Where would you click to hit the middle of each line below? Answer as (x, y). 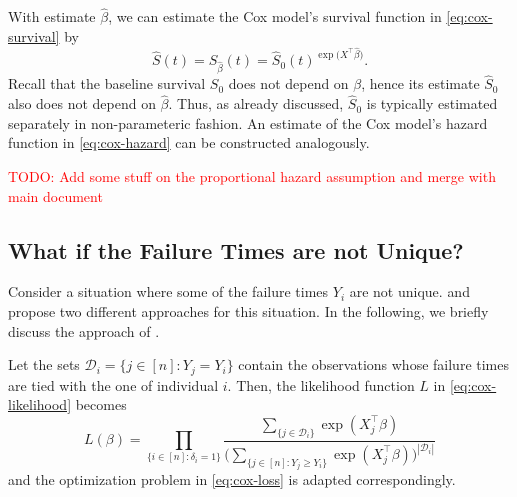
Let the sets (44, 364)
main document (55, 195)
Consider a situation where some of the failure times (168, 291)
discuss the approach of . (84, 330)
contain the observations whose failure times (373, 364)
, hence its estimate (420, 83)
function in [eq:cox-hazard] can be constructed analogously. (189, 142)
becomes (101, 404)
